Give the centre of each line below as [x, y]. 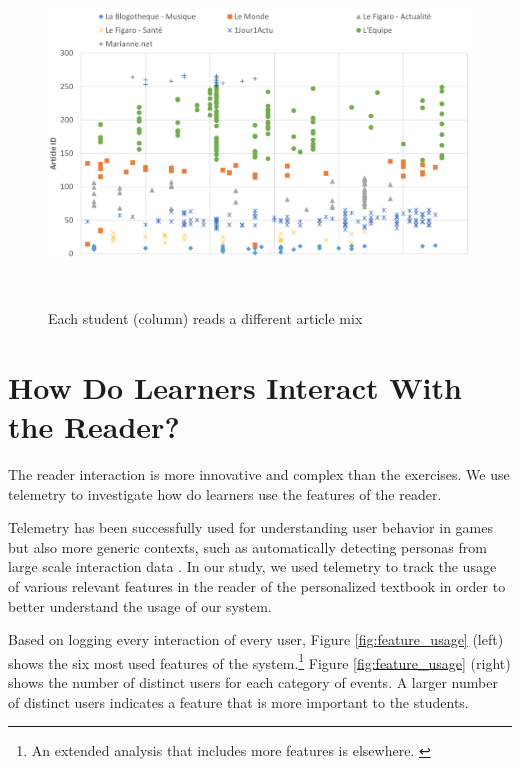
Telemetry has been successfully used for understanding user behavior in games [250, 527]
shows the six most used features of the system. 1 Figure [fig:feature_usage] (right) [259, 661]
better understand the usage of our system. [140, 605]
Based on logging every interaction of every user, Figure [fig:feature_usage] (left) [256, 639]
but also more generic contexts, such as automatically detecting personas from [247, 546]
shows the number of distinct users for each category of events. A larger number [253, 681]
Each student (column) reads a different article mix [205, 318]
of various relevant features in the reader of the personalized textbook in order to [257, 585]
